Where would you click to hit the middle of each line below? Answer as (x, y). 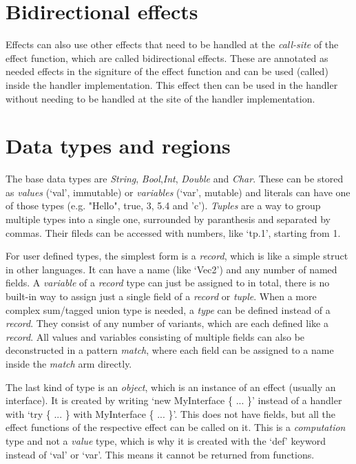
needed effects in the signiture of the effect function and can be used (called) (167, 71)
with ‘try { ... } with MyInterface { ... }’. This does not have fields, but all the (171, 413)
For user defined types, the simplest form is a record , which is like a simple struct (177, 256)
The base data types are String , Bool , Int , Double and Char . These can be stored (175, 179)
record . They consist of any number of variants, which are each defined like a (167, 323)
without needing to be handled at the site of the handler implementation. (160, 98)
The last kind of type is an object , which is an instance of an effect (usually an (171, 387)
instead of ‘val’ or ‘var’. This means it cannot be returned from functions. (160, 454)
